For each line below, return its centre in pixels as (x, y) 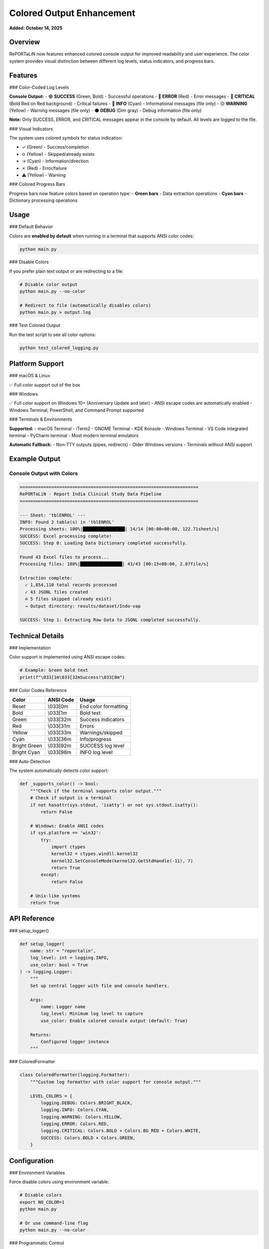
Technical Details (37, 636)
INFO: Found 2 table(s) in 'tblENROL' (67, 522)
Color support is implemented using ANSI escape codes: (67, 657)
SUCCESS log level (102, 746)
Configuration (31, 1161)
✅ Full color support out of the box (45, 385)
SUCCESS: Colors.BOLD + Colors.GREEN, (88, 1138)
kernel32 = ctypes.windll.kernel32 (94, 854)
